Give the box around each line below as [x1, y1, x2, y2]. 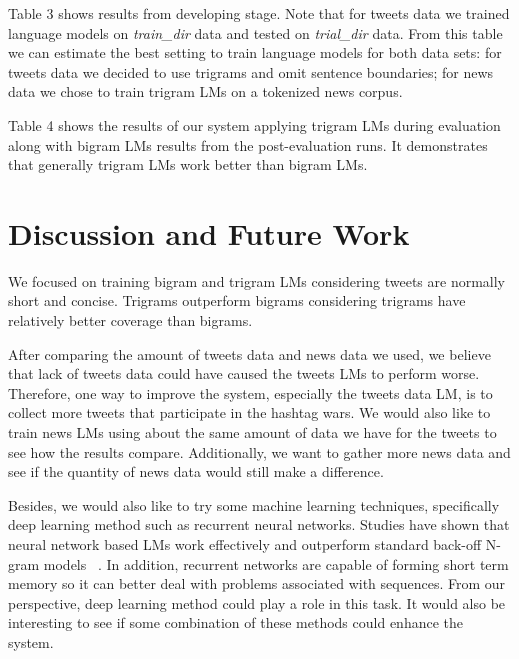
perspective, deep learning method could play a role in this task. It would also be [8, 592, 506, 613]
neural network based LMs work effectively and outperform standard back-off [8, 534, 482, 554]
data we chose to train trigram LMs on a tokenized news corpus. [8, 81, 403, 102]
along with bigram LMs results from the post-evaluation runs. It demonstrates [8, 134, 488, 155]
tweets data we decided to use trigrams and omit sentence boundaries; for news [8, 61, 494, 82]
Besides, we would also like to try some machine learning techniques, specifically [8, 494, 500, 515]
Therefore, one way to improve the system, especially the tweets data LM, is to [8, 382, 493, 403]
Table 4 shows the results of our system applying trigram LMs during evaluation [8, 114, 501, 135]
